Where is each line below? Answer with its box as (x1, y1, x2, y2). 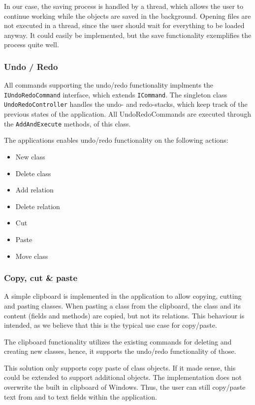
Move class (15, 250, 48, 261)
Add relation (15, 185, 54, 195)
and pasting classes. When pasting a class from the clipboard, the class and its (4, 300, 241, 311)
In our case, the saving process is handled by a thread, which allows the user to (4, 1, 243, 11)
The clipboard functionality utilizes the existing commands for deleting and (4, 336, 232, 346)
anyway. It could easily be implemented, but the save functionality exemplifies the (4, 30, 252, 40)
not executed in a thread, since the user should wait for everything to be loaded (4, 20, 245, 31)
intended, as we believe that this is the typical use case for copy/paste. (4, 320, 217, 330)
